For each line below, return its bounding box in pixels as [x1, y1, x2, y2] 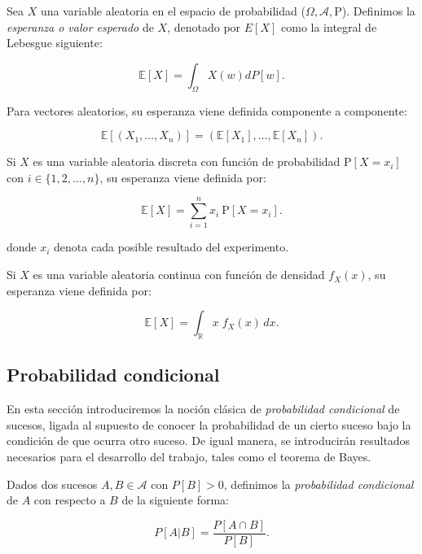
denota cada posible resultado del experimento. [54, 238, 289, 255]
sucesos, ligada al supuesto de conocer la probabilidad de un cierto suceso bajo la [7, 416, 411, 433]
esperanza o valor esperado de [7, 18, 154, 35]
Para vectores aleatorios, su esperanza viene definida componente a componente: [7, 102, 407, 119]
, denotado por [167, 18, 241, 35]
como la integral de [281, 18, 377, 35]
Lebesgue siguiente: [7, 34, 103, 51]
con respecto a [33, 491, 106, 508]
